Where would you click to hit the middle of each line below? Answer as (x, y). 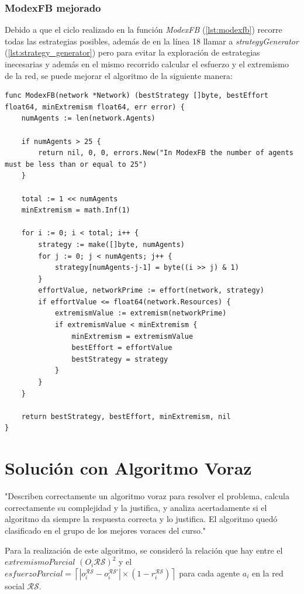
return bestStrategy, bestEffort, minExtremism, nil (126, 416)
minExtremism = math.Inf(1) (76, 210)
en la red (267, 573)
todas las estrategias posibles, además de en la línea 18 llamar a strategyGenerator (152, 41)
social (15, 586)
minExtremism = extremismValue (132, 336)
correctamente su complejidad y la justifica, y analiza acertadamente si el (136, 507)
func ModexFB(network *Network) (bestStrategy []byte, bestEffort (137, 96)
